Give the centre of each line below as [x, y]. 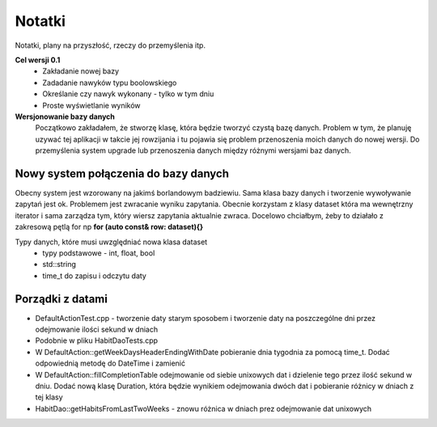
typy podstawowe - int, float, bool [99, 253]
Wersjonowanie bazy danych [65, 116]
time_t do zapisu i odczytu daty [95, 276]
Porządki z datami [62, 299]
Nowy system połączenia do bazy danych [122, 173]
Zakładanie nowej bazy [81, 71]
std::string [59, 264]
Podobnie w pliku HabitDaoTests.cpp [96, 340]
